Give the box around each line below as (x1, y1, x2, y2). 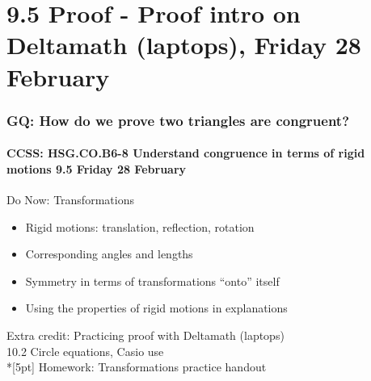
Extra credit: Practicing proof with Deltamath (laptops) (6, 326, 285, 343)
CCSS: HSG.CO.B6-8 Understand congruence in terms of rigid (6, 144, 365, 161)
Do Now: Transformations (6, 190, 134, 207)
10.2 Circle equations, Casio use (6, 342, 164, 359)
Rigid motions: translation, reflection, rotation (25, 218, 255, 235)
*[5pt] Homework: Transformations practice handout (6, 358, 267, 375)
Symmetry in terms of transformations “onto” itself (25, 272, 280, 289)
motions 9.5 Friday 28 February (6, 160, 187, 177)
